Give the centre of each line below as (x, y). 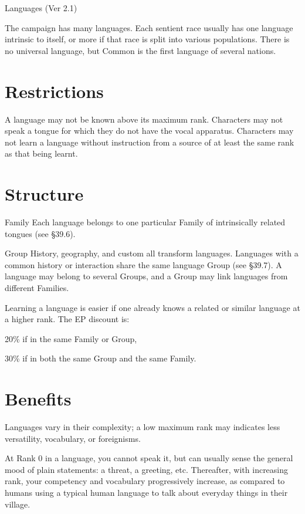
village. (18, 504)
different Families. (37, 287)
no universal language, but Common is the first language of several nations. (140, 50)
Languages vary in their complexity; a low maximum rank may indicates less (143, 427)
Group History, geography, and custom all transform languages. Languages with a (152, 253)
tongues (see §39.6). (40, 233)
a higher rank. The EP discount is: (67, 319)
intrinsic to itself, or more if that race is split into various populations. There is (147, 39)
